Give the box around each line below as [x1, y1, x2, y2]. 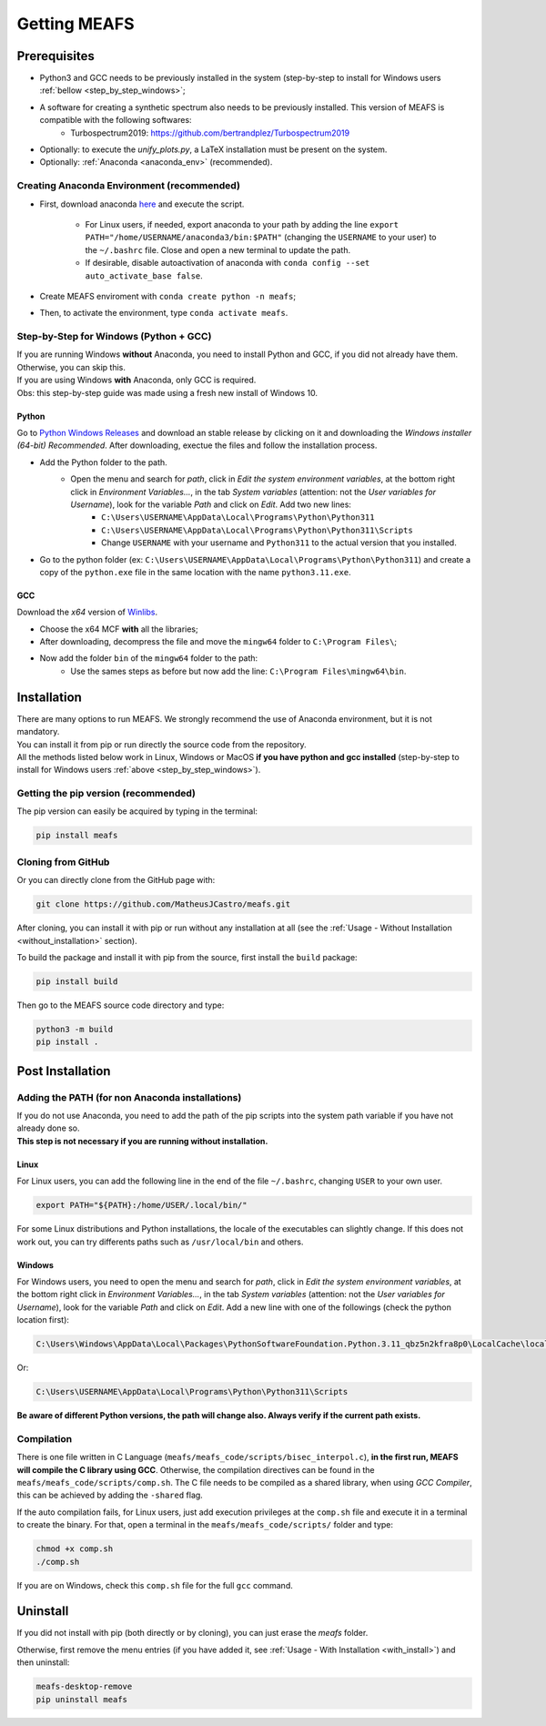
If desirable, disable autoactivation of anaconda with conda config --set [85, 258, 370, 269]
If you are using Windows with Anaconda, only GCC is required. [16, 374, 257, 386]
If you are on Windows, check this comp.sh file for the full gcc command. [16, 1579, 293, 1590]
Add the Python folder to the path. [39, 456, 167, 468]
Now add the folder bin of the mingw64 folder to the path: [39, 653, 258, 664]
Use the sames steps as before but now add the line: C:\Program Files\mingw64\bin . [70, 665, 407, 676]
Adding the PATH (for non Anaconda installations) [16, 1091, 242, 1103]
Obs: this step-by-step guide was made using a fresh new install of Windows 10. [16, 387, 318, 398]
